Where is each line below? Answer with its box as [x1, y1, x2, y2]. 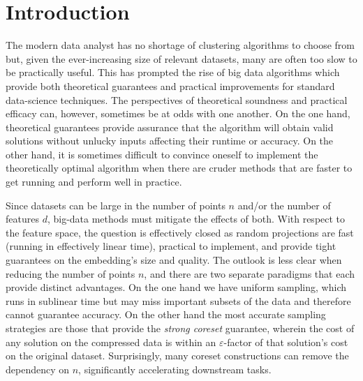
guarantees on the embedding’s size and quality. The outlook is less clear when [6, 253, 342, 267]
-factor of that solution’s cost [223, 334, 348, 349]
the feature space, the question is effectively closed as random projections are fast [6, 225, 354, 239]
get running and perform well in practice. [6, 174, 182, 189]
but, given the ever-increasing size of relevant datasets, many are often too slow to [6, 51, 357, 66]
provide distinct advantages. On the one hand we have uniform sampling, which [6, 280, 346, 294]
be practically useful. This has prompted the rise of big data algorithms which [6, 65, 340, 80]
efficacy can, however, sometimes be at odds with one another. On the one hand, [6, 106, 350, 121]
